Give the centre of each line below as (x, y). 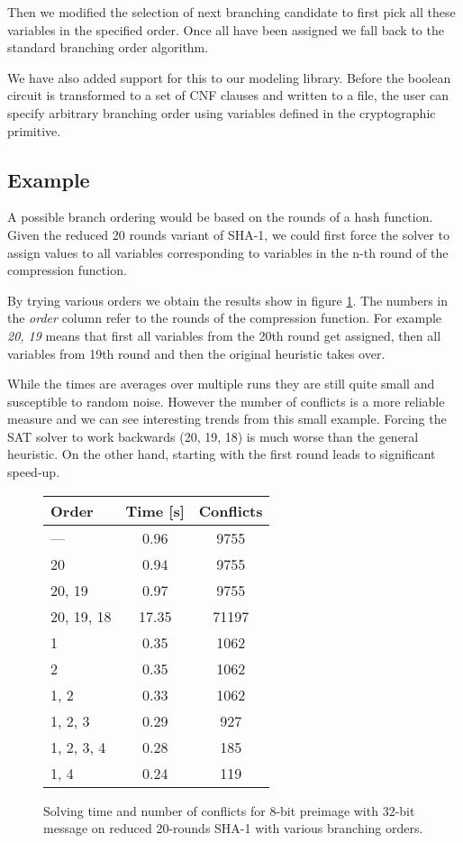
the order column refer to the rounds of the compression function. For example (225, 318)
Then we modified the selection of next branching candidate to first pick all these (231, 12)
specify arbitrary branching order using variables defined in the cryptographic (222, 112)
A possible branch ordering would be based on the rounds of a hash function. (220, 217)
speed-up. (34, 472)
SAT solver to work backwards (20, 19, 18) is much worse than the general (213, 436)
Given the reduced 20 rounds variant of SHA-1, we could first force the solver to (228, 234)
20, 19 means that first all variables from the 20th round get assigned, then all (224, 335)
